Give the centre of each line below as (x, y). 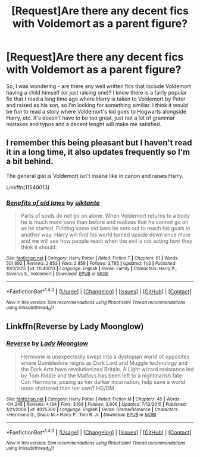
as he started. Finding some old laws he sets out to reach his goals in (105, 228)
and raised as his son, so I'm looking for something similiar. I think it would (97, 105)
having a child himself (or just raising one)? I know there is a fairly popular (97, 92)
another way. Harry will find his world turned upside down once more (106, 235)
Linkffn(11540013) (28, 187)
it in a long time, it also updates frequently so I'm (98, 152)
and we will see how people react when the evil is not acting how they (107, 241)
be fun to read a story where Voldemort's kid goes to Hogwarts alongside (96, 111)
